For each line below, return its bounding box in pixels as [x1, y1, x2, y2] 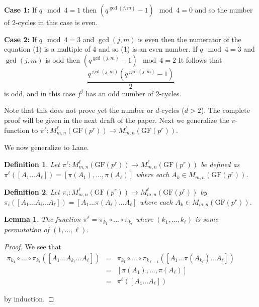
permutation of [4, 224, 49, 235]
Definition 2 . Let [4, 186, 60, 197]
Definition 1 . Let [4, 159, 60, 169]
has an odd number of [85, 88, 153, 98]
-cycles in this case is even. [15, 17, 98, 27]
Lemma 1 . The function [4, 214, 81, 224]
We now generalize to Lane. [4, 142, 89, 152]
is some [195, 214, 219, 224]
